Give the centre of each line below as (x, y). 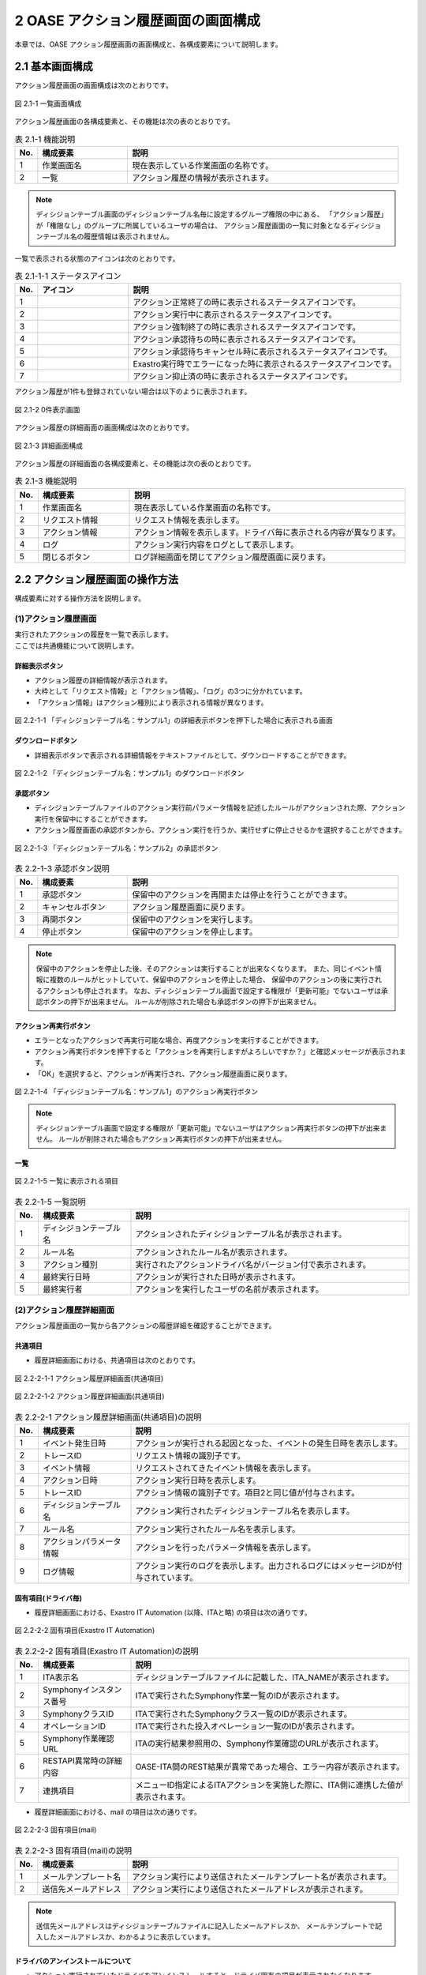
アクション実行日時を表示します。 (198, 1480)
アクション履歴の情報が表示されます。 (203, 178)
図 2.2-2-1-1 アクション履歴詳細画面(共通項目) (89, 1378)
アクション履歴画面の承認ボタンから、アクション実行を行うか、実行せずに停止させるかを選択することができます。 (220, 830)
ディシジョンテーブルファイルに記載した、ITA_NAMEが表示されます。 (265, 1677)
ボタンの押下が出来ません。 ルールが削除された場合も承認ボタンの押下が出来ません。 (181, 1001)
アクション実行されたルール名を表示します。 (218, 1529)
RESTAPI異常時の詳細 (82, 1761)
